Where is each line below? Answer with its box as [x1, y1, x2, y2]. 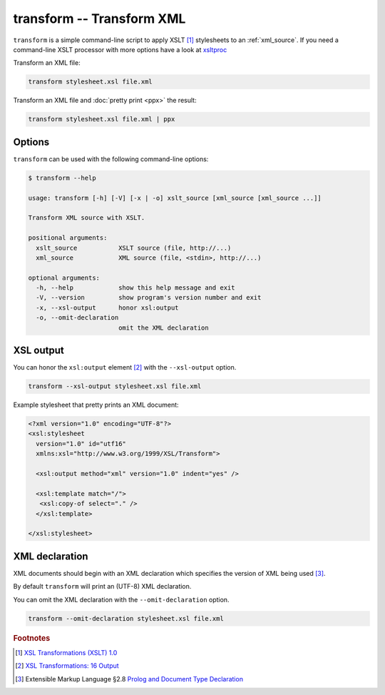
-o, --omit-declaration [36, 314, 119, 322]
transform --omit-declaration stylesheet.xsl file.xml [28, 614, 224, 622]
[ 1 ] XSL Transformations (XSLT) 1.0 [15, 648, 118, 656]
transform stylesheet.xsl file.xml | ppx [28, 115, 175, 123]
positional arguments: [28, 234, 108, 242]
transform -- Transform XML [13, 11, 186, 26]
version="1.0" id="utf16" [36, 440, 126, 447]
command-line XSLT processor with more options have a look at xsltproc [13, 45, 227, 54]
